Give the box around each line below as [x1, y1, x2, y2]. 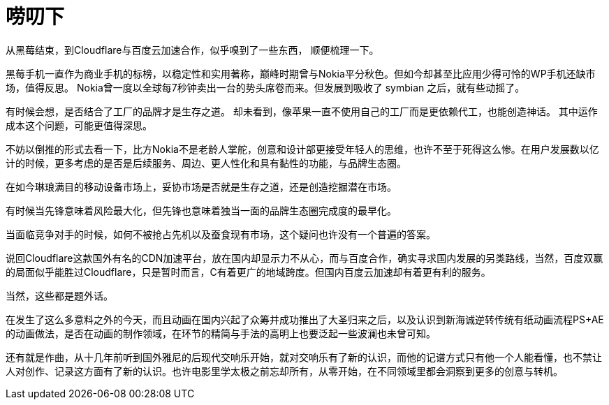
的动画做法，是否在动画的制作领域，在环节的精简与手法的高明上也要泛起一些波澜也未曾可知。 [6, 327, 436, 339]
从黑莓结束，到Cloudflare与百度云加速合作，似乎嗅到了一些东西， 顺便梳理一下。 [6, 43, 379, 56]
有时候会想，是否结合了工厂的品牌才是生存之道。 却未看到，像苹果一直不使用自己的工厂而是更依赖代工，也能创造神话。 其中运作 [6, 105, 598, 117]
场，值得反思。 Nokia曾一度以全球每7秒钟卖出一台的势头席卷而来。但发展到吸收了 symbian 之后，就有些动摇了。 [6, 81, 525, 94]
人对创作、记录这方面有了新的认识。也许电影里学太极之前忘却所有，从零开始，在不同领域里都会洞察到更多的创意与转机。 [6, 364, 563, 377]
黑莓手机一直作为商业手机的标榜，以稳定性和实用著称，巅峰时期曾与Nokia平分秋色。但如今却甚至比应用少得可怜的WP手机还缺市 [6, 67, 596, 80]
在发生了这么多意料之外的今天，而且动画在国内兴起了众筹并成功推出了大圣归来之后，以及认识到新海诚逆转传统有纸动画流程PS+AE [6, 313, 604, 325]
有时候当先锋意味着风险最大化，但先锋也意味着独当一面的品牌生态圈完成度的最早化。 [6, 204, 397, 216]
